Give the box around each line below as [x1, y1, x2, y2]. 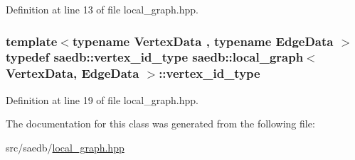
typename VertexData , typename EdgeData [72, 32, 334, 50]
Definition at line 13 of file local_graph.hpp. [6, 2, 198, 16]
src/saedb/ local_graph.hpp [6, 139, 124, 154]
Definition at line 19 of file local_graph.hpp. [6, 92, 198, 107]
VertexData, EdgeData [6, 64, 139, 82]
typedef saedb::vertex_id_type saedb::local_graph [6, 48, 304, 66]
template [6, 32, 58, 50]
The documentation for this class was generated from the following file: [6, 116, 315, 131]
